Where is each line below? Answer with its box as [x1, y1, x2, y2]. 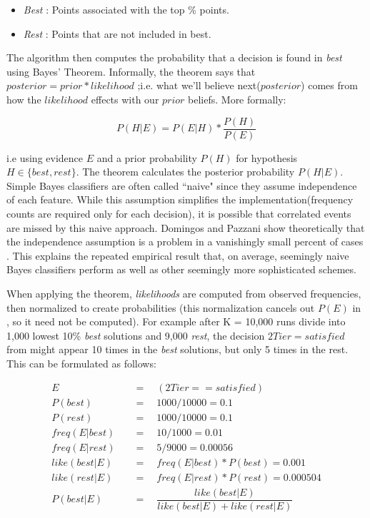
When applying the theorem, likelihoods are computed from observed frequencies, [6, 285, 361, 300]
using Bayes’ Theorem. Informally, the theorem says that [6, 64, 256, 78]
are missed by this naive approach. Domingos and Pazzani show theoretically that [6, 220, 365, 235]
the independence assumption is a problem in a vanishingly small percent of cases [6, 234, 364, 249]
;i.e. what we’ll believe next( [137, 78, 261, 93]
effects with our [91, 91, 159, 106]
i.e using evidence [6, 150, 84, 165]
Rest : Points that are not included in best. [23, 26, 211, 41]
